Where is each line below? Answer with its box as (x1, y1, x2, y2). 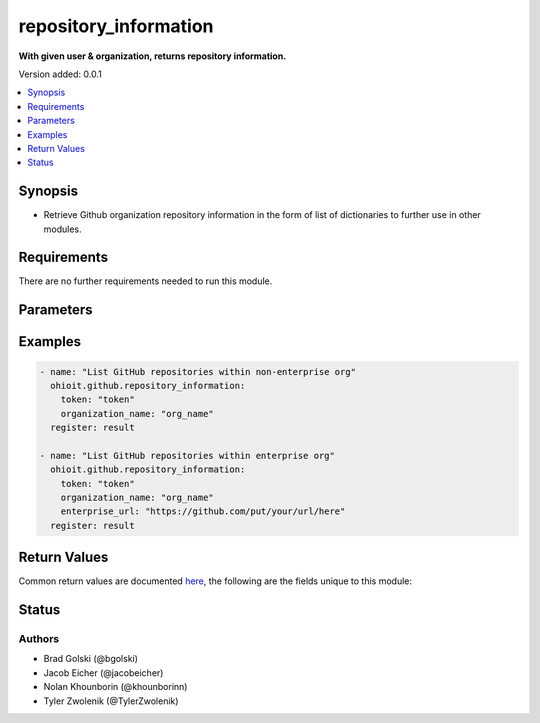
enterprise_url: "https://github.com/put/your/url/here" (60, 506, 346, 517)
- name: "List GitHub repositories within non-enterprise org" (39, 366, 357, 377)
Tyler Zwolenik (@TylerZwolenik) (43, 695, 179, 707)
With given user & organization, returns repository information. (18, 50, 287, 62)
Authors (18, 632, 60, 646)
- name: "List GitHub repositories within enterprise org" (39, 450, 335, 461)
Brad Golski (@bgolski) (43, 653, 139, 665)
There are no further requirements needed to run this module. (18, 275, 273, 287)
